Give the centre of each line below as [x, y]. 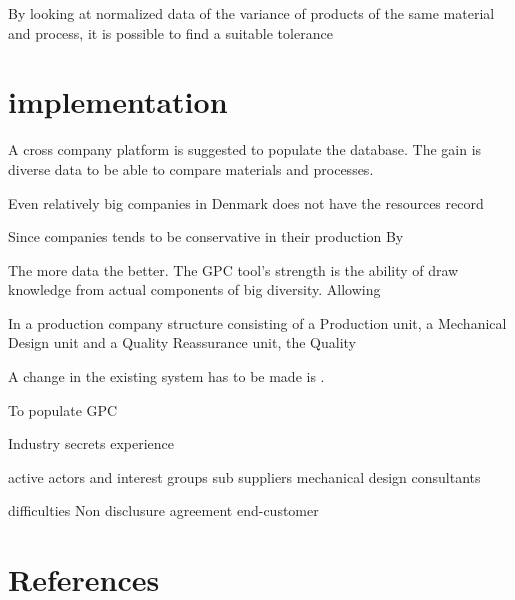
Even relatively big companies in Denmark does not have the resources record [246, 202]
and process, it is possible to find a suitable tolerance [170, 32]
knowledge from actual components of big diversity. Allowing [194, 289]
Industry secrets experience [91, 443]
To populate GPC [63, 409]
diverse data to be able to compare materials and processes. [191, 168]
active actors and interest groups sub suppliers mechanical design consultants [244, 476]
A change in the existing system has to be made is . [166, 376]
